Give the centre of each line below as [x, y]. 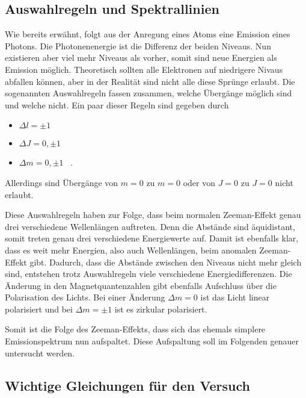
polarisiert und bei [39, 309]
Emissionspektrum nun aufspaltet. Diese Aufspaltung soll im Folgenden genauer [152, 341]
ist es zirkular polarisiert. [161, 309]
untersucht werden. [40, 353]
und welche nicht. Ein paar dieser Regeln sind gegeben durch [117, 104]
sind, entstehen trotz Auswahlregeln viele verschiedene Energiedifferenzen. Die [148, 274]
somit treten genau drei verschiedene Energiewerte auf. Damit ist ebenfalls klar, [152, 238]
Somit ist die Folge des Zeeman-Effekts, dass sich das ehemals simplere [135, 329]
